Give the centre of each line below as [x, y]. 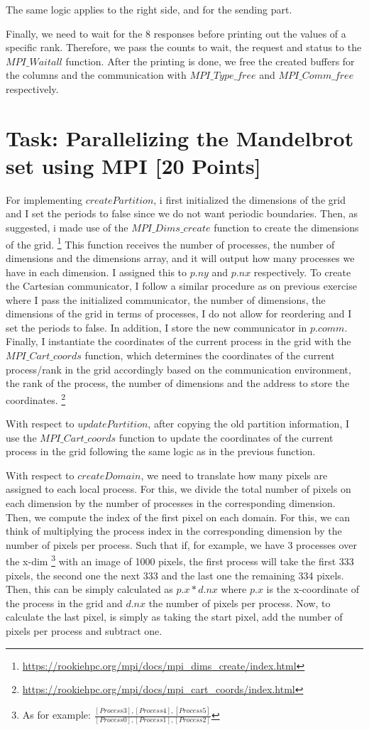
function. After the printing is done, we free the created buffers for [210, 61]
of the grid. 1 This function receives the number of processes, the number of [170, 243]
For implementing [44, 199]
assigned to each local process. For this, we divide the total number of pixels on [178, 489]
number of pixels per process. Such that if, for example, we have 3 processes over [181, 544]
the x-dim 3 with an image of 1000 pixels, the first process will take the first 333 [180, 560]
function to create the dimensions [286, 228]
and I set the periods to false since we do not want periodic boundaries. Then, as [182, 213]
